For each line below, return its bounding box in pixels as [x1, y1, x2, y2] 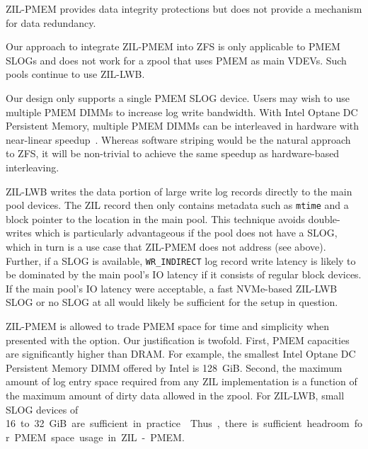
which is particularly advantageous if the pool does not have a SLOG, [35, 225, 338, 240]
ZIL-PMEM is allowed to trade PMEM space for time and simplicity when [6, 319, 330, 333]
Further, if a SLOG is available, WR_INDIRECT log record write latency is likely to [6, 253, 356, 268]
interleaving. [6, 159, 59, 174]
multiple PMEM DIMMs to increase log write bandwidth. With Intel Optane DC [6, 104, 358, 119]
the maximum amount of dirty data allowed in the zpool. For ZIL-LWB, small [6, 387, 345, 402]
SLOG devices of [6, 402, 79, 416]
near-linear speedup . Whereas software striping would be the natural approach [6, 132, 351, 147]
